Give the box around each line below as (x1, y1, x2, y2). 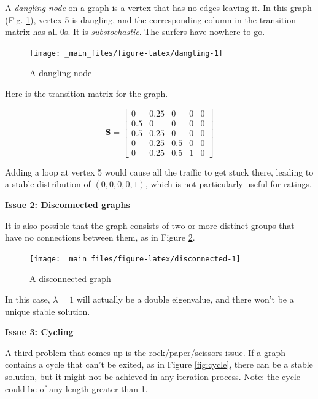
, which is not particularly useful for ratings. (145, 177, 312, 190)
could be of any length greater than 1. (5, 382, 148, 395)
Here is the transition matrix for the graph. (5, 87, 168, 100)
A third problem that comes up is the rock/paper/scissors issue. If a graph (5, 346, 286, 358)
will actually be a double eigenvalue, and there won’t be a (76, 293, 294, 305)
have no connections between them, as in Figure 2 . (5, 231, 195, 244)
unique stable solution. (5, 304, 90, 317)
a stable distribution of (5, 177, 91, 190)
